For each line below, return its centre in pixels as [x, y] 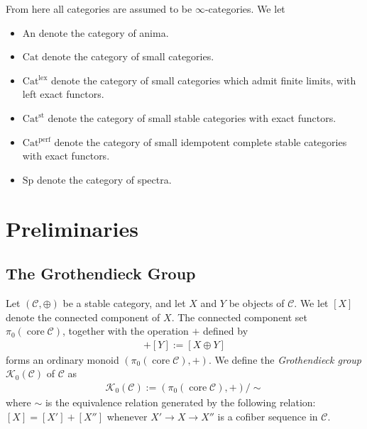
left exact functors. [63, 94]
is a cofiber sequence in [268, 416]
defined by [226, 331]
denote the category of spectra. [104, 179]
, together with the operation [125, 331]
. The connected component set [240, 317]
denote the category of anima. [104, 32]
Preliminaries [72, 228]
